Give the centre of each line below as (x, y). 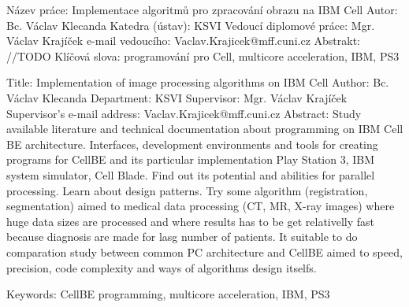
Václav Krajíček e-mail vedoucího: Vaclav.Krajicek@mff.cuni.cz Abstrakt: (183, 41)
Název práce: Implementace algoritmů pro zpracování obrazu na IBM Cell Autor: (202, 9)
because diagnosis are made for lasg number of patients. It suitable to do (182, 237)
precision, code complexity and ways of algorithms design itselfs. (162, 267)
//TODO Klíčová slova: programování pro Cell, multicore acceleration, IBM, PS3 (203, 55)
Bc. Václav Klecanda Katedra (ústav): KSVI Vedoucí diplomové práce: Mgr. (191, 25)
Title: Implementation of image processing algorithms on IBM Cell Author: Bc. (198, 82)
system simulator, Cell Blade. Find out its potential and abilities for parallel (191, 174)
